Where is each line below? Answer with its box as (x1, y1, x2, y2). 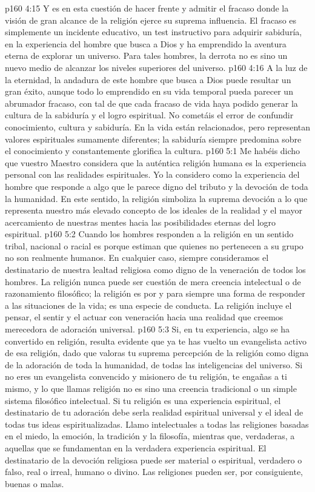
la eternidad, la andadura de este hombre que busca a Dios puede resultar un (5, 73, 291, 86)
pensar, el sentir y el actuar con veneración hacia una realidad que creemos (5, 311, 283, 323)
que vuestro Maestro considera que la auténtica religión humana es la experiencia (5, 156, 307, 169)
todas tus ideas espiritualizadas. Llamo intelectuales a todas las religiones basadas (5, 417, 309, 430)
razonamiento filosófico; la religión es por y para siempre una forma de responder (5, 287, 305, 300)
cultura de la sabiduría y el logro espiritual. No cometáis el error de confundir (5, 109, 294, 121)
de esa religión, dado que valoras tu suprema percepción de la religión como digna (5, 346, 309, 359)
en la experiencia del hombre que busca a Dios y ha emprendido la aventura (5, 37, 287, 50)
